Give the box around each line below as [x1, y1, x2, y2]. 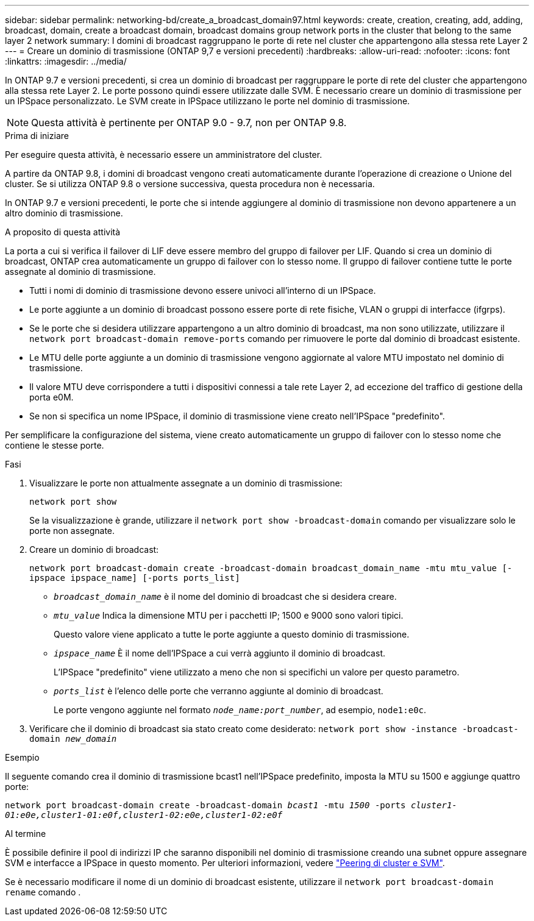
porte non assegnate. [29, 525, 115, 536]
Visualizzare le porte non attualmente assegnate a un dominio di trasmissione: [29, 478, 343, 488]
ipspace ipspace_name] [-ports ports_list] [29, 573, 240, 583]
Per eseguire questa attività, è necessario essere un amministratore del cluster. [5, 149, 322, 160]
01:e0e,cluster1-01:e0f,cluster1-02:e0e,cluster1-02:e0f [5, 810, 283, 820]
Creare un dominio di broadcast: [29, 544, 159, 555]
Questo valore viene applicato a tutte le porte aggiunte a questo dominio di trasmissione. [54, 629, 410, 639]
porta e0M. [29, 392, 74, 402]
